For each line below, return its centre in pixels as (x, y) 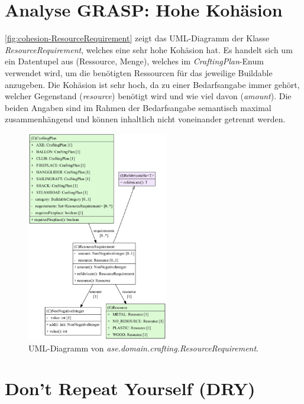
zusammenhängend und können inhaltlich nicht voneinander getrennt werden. (145, 119)
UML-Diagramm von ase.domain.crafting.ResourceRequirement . (144, 348)
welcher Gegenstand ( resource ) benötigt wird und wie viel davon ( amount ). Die (148, 96)
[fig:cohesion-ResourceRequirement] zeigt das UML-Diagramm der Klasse (137, 38)
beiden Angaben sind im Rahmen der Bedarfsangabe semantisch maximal (138, 107)
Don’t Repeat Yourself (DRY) (130, 388)
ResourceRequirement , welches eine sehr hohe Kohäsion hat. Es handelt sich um (149, 49)
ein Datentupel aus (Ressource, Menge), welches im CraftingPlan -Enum (134, 61)
